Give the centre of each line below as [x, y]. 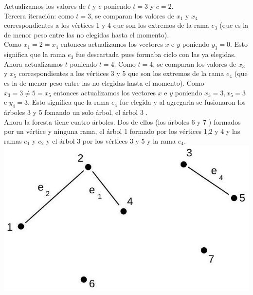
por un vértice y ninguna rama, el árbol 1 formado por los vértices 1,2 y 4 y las [122, 131]
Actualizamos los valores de [45, 6]
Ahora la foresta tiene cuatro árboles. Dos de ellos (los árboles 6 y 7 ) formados [122, 121]
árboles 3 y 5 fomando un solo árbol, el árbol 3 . [76, 112]
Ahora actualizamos [34, 64]
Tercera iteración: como [39, 15]
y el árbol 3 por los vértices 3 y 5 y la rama [111, 140]
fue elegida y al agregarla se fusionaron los [182, 102]
